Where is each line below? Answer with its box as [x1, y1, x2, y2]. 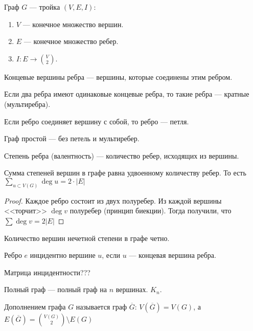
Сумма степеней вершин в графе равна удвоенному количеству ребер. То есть [4, 167, 246, 178]
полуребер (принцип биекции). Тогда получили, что [70, 205, 232, 216]
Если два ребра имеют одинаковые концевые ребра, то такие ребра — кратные [4, 89, 249, 99]
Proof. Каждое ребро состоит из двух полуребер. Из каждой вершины [4, 195, 222, 206]
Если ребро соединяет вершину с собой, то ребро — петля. [4, 116, 189, 126]
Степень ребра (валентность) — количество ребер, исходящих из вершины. [4, 150, 239, 161]
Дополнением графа [4, 301, 66, 312]
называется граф [76, 301, 127, 312]
